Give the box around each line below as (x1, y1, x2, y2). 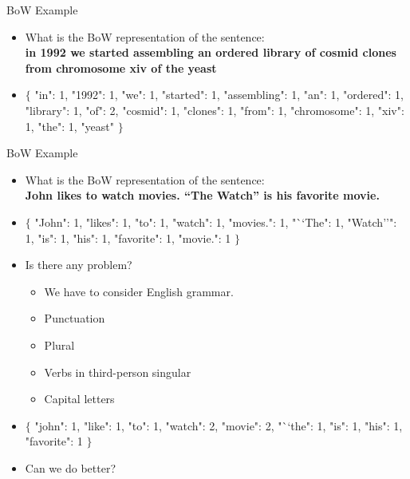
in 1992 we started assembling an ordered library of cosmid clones (25, 44, 396, 61)
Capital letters (44, 390, 115, 407)
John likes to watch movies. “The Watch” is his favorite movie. (25, 187, 380, 204)
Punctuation (44, 310, 105, 327)
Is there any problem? (25, 256, 132, 273)
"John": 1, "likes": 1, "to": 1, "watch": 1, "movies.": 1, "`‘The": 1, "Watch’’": (34, 213, 397, 230)
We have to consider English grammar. (44, 283, 234, 299)
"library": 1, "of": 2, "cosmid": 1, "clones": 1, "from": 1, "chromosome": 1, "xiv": (25, 101, 404, 118)
